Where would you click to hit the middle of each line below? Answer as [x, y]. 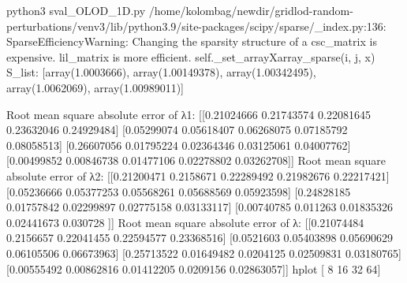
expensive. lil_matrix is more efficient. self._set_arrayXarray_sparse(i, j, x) [191, 56]
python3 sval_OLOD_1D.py [76, 10]
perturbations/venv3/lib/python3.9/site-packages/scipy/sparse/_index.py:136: [196, 26]
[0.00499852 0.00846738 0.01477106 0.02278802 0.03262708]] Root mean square [196, 160]
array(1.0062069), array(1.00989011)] [95, 87]
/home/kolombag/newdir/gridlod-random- [251, 10]
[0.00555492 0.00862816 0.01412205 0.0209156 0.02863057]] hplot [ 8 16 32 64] [194, 268]
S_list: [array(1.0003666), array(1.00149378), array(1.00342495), [161, 72]
